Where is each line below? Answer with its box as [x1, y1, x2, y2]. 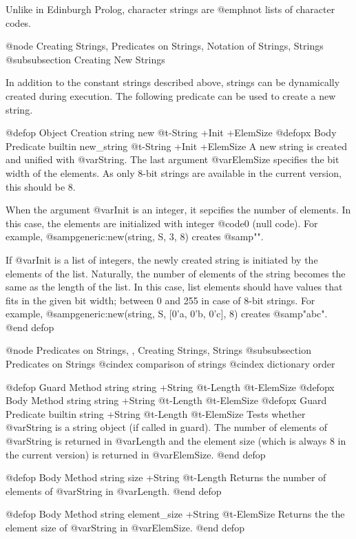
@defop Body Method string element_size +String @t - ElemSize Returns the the [6, 507, 345, 521]
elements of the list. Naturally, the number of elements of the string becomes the [6, 266, 346, 280]
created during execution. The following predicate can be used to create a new [6, 88, 336, 103]
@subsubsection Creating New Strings [6, 52, 165, 66]
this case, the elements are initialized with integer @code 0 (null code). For [6, 215, 318, 230]
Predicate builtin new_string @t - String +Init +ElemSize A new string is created [6, 138, 347, 153]
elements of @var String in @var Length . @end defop [6, 483, 222, 498]
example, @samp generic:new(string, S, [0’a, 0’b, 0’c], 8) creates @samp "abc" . [6, 306, 328, 321]
